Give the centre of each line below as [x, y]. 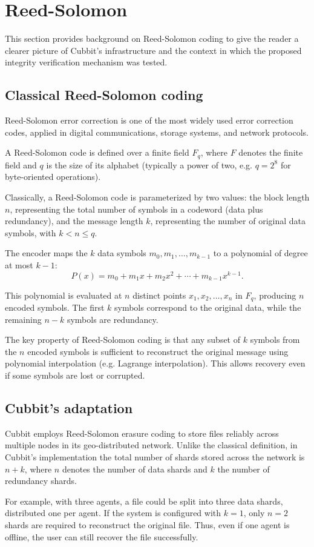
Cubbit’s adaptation [69, 407]
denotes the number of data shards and [135, 469]
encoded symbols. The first [55, 307]
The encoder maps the [46, 253]
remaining [23, 319]
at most [19, 264]
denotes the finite [271, 152]
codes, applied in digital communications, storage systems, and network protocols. [157, 132]
